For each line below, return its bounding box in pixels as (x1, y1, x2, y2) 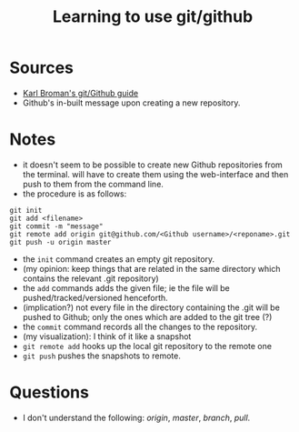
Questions (9, 382, 89, 403)
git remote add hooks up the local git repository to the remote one (22, 340, 273, 351)
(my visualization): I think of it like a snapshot (22, 330, 192, 342)
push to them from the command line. (22, 178, 164, 189)
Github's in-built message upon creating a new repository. (22, 97, 241, 108)
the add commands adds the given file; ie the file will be (22, 282, 230, 293)
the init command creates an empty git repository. (22, 253, 215, 265)
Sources (9, 57, 75, 78)
